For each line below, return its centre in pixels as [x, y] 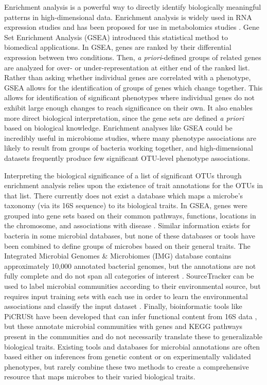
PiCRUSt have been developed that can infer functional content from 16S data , [131, 316]
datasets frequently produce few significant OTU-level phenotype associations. [127, 158]
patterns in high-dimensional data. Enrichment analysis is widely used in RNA [128, 17]
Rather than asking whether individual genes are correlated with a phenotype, [128, 77]
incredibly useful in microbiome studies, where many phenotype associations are [130, 137]
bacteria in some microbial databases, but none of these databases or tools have [130, 236]
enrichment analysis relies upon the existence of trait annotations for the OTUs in [134, 185]
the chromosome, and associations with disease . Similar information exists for [127, 225]
